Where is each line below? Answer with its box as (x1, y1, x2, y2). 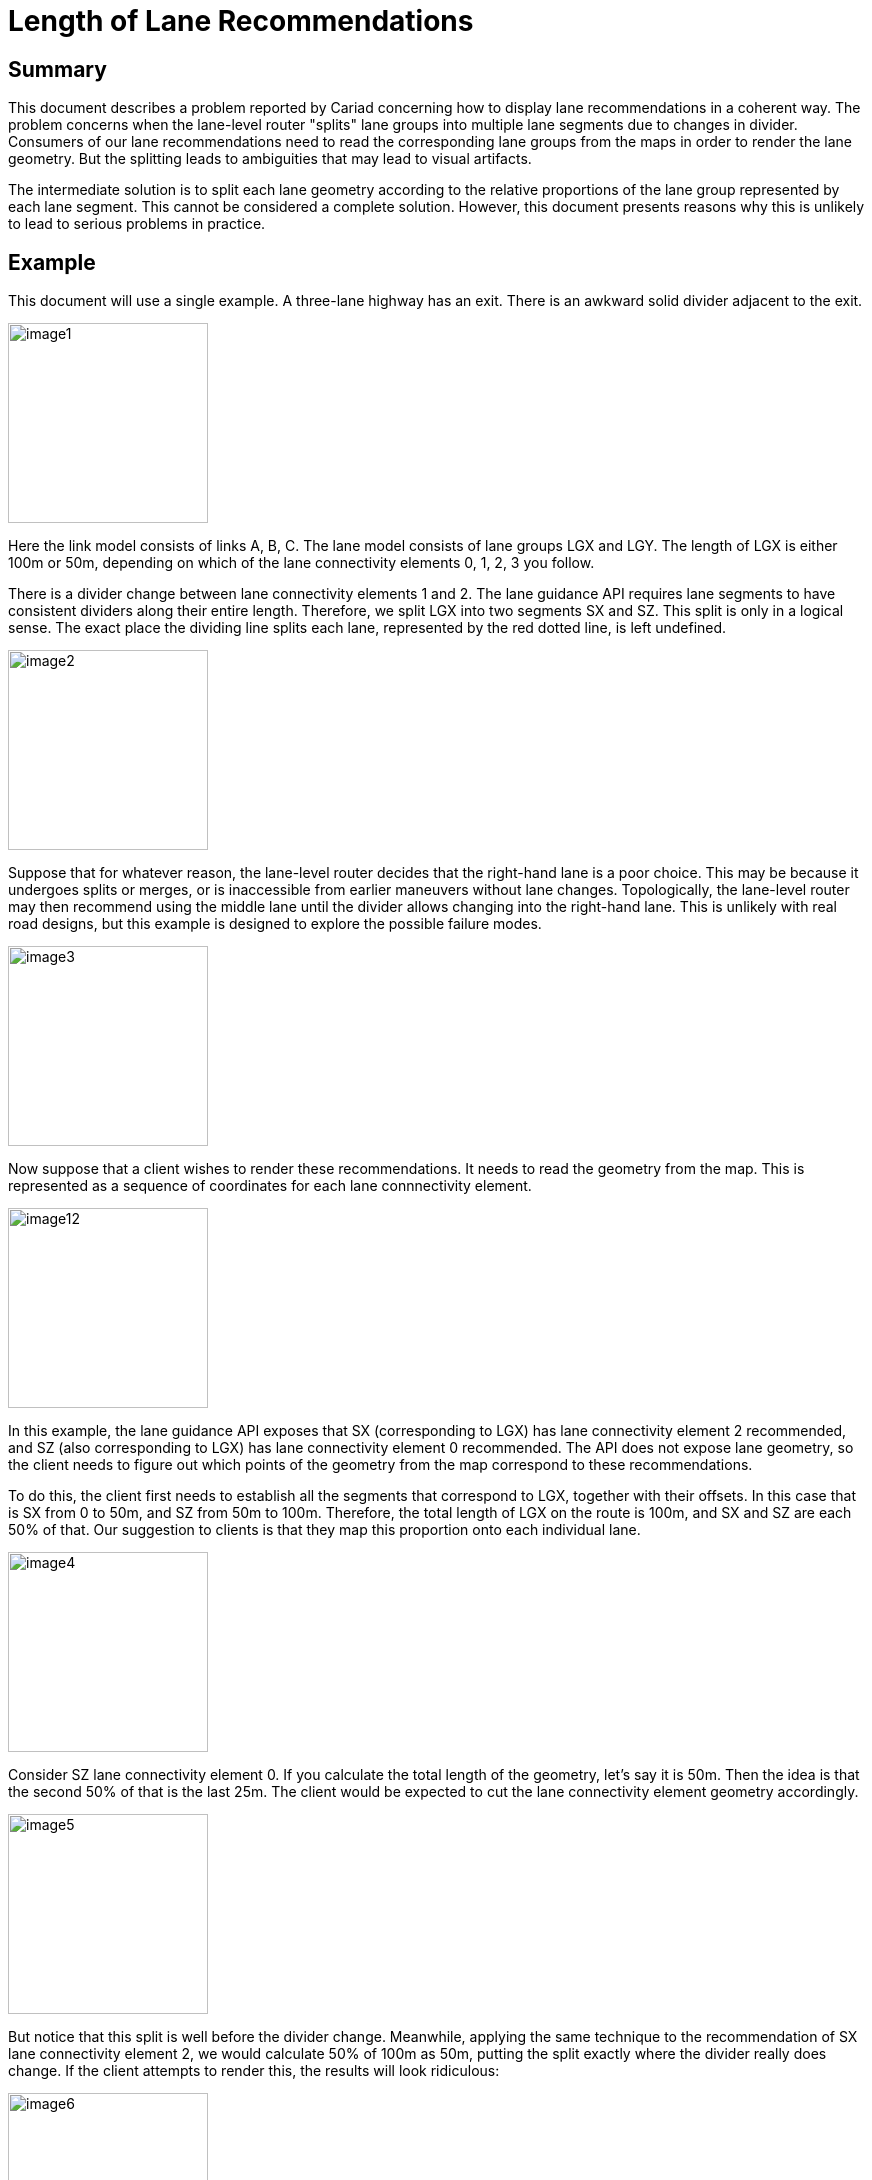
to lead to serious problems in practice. (8, 215, 266, 233)
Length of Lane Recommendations (8, 4, 474, 38)
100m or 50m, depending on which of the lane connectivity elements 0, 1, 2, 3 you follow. (8, 554, 595, 572)
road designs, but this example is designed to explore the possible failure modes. (8, 915, 542, 933)
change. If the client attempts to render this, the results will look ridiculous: (8, 2062, 500, 2080)
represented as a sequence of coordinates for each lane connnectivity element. (8, 1177, 532, 1195)
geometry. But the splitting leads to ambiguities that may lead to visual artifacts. (8, 150, 532, 168)
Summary (8, 56, 107, 82)
